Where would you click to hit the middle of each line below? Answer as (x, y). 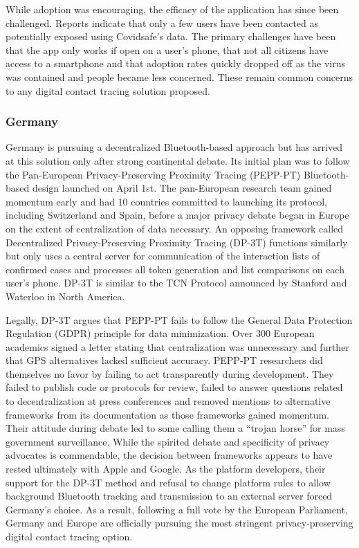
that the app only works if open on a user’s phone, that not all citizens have (167, 49)
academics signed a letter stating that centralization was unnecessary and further (177, 346)
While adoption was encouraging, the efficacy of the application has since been (172, 9)
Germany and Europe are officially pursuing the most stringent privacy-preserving (179, 523)
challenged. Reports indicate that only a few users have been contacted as (162, 22)
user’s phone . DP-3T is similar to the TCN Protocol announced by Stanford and (176, 283)
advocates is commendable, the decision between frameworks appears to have (169, 455)
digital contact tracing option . (69, 536)
